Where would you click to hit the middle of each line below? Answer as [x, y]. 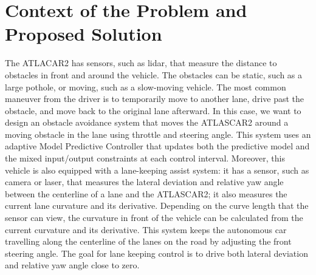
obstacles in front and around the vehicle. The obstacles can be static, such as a [154, 74]
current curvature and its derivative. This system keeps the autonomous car [146, 229]
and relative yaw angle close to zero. [72, 265]
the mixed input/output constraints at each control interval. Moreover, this [145, 158]
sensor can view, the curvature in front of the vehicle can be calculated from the [154, 218]
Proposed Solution [84, 34]
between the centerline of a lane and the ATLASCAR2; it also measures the [146, 193]
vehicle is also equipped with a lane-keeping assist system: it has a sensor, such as [157, 170]
